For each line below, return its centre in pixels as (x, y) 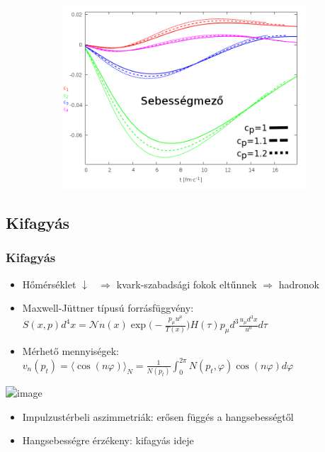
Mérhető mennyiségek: (71, 350)
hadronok (299, 284)
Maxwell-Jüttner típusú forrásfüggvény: (108, 308)
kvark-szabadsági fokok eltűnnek (187, 284)
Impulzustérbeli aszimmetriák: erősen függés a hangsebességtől (158, 416)
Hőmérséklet (49, 284)
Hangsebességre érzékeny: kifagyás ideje (108, 440)
